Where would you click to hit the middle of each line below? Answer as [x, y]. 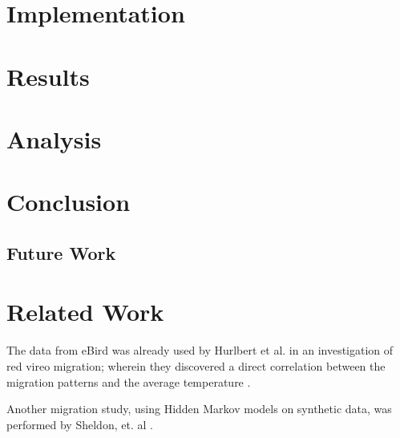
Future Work [61, 252]
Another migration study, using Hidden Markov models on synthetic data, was [199, 409]
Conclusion [69, 202]
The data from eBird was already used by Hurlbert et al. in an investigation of [200, 350]
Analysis [54, 138]
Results [48, 76]
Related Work [85, 312]
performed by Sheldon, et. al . [80, 424]
